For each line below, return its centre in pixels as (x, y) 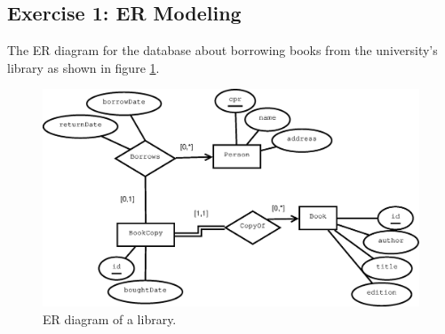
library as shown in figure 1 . (83, 67)
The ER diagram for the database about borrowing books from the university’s (222, 50)
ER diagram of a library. (110, 318)
